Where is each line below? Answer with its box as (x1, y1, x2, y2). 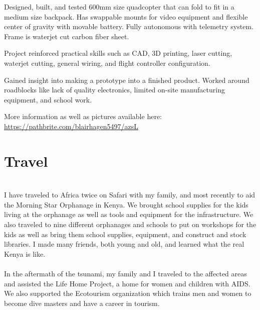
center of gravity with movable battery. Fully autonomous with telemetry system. (4, 21, 253, 32)
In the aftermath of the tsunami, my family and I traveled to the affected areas (4, 268, 247, 278)
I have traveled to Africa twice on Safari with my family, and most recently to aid (4, 189, 255, 200)
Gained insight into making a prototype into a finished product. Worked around (4, 74, 249, 85)
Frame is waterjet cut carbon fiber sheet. (4, 31, 129, 41)
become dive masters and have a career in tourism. (4, 297, 160, 308)
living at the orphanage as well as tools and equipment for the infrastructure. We (4, 209, 253, 220)
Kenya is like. (4, 248, 46, 259)
